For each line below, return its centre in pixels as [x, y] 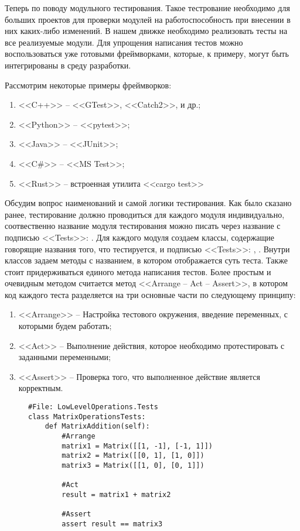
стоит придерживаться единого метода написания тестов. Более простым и [138, 271]
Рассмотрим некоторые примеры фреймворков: [88, 85]
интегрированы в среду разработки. [68, 65]
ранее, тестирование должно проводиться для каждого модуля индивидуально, [145, 214]
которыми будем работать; [65, 326]
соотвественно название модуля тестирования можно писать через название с [143, 226]
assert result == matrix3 [112, 524]
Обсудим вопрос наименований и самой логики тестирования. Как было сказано [148, 203]
